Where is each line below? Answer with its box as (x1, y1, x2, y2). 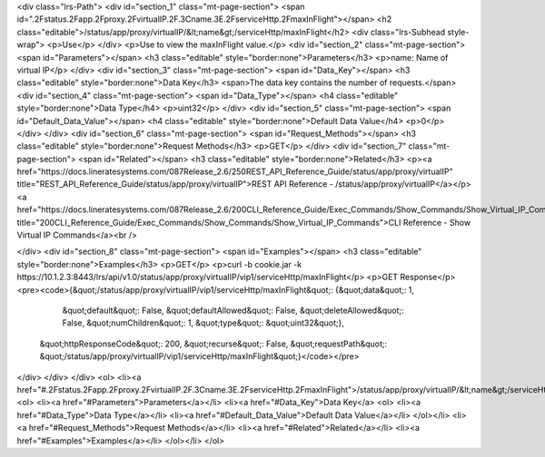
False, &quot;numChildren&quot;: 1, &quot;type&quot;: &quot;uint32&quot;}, (62, 317, 345, 328)
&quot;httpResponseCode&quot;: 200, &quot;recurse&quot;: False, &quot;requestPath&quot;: (39, 338, 388, 349)
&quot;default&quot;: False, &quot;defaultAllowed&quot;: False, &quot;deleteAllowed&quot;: (62, 305, 404, 316)
